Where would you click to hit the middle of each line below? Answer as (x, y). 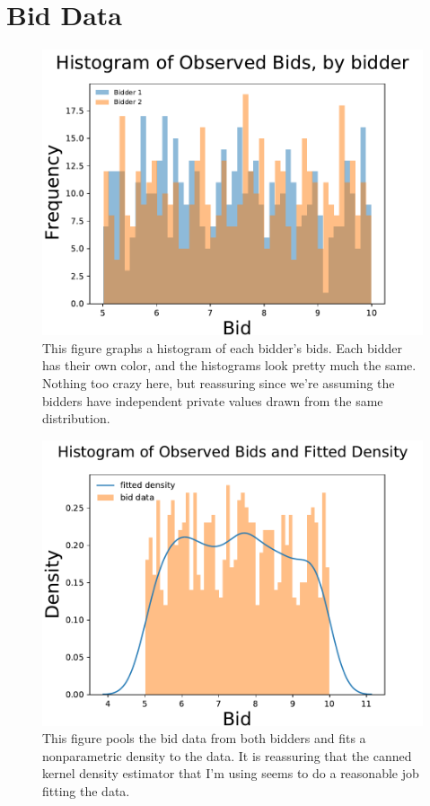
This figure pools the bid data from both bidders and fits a (204, 738)
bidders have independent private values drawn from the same (213, 400)
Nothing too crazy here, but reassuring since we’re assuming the (219, 382)
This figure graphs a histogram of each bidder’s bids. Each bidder (222, 347)
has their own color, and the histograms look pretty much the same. (229, 365)
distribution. (76, 418)
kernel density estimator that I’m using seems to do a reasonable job (231, 773)
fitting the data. (86, 791)
